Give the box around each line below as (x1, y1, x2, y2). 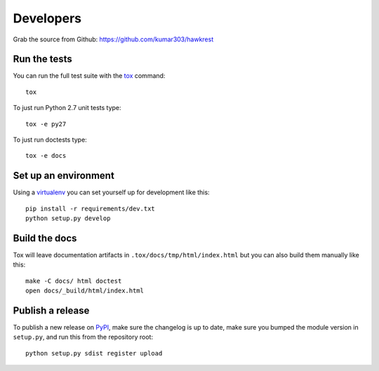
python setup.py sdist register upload (25, 349, 163, 357)
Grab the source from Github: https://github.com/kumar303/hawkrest (13, 35, 214, 43)
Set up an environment (13, 170, 115, 182)
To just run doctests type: (13, 135, 87, 144)
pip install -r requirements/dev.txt (25, 204, 156, 213)
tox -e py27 (25, 120, 67, 128)
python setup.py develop (25, 215, 111, 222)
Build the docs (13, 232, 77, 244)
